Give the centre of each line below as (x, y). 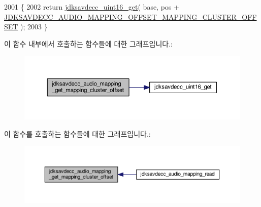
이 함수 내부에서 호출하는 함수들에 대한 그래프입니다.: (88, 43)
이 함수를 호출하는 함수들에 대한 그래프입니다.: (77, 134)
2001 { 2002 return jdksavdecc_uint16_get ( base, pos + (92, 7)
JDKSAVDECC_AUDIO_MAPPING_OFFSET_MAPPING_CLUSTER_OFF (130, 16)
